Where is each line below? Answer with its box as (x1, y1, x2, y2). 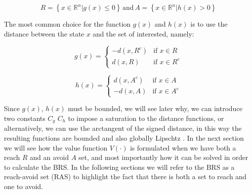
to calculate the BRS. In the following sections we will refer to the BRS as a (4, 161, 235, 172)
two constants (4, 113, 45, 123)
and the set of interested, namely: (92, 28, 194, 39)
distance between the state (4, 28, 84, 39)
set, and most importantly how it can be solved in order (79, 152, 249, 162)
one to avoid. (4, 181, 43, 191)
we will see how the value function (4, 142, 108, 153)
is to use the (190, 19, 228, 29)
